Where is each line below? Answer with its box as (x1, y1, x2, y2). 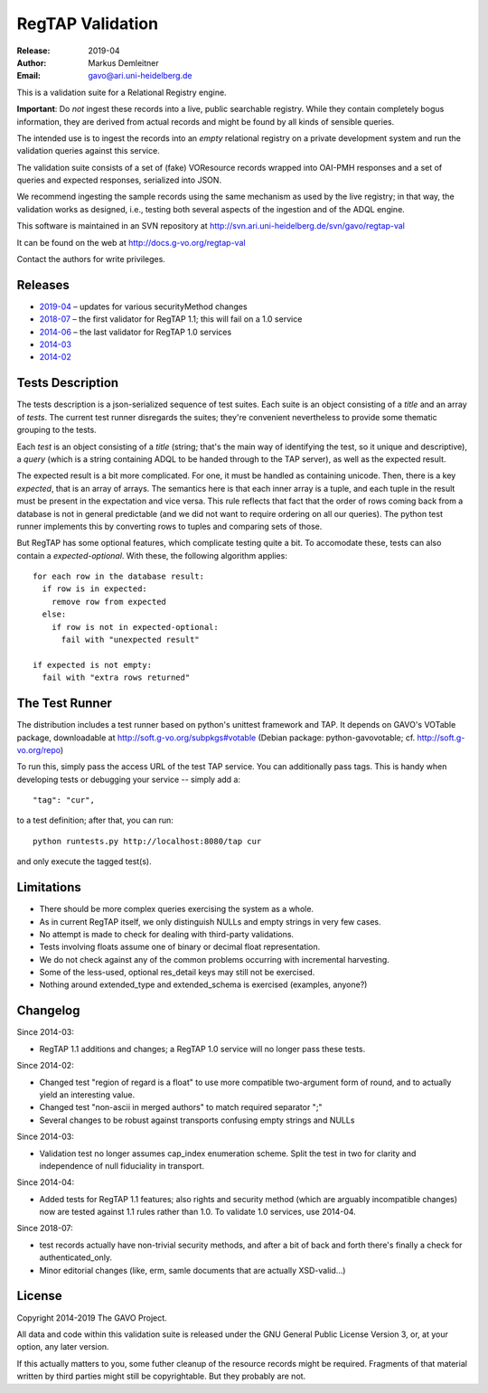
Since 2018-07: (16, 1223, 73, 1234)
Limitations (16, 880, 81, 895)
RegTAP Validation (16, 14, 158, 33)
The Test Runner (16, 696, 112, 711)
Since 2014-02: (16, 1060, 74, 1071)
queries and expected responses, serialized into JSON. (16, 174, 221, 185)
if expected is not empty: (33, 660, 153, 670)
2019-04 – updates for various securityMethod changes (39, 301, 248, 312)
